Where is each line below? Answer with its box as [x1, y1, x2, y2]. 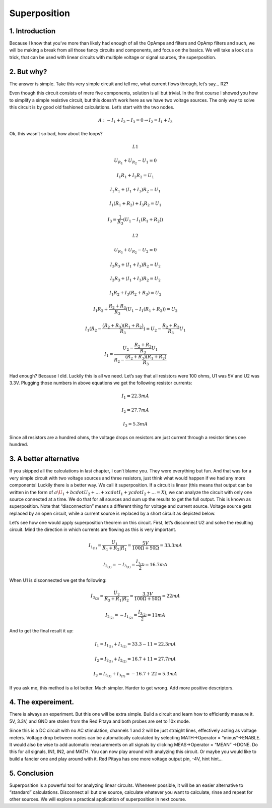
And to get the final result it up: [9, 628, 74, 634]
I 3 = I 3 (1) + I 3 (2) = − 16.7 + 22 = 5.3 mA [93, 671, 177, 678]
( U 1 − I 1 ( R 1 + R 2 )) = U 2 [125, 306, 178, 313]
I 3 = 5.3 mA [122, 421, 148, 428]
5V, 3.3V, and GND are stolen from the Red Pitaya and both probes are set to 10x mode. [9, 718, 190, 724]
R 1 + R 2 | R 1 [102, 545, 127, 552]
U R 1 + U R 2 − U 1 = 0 [114, 158, 157, 166]
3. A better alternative [9, 455, 80, 463]
